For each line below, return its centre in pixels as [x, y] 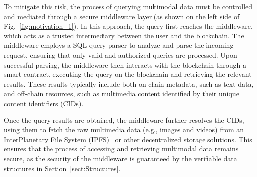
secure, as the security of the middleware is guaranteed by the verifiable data [121, 158]
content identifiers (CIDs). [44, 103]
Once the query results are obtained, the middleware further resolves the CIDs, [124, 120]
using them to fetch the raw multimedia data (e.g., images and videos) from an [124, 129]
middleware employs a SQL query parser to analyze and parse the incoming [119, 45]
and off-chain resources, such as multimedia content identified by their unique [122, 93]
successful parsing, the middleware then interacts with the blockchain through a [125, 64]
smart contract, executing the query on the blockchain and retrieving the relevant [128, 74]
